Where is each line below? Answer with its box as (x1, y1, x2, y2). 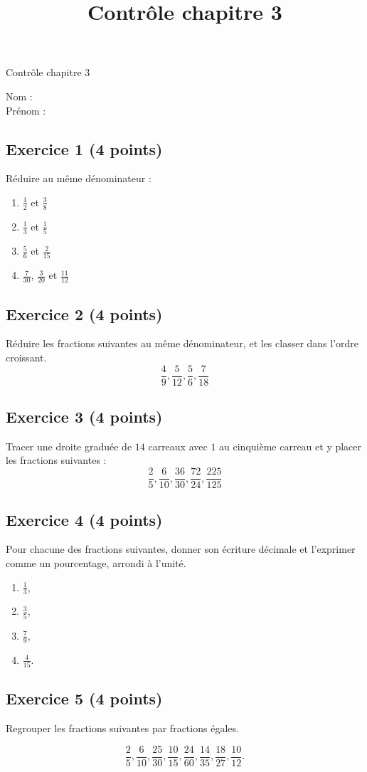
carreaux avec (148, 438, 208, 453)
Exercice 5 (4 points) (6, 687, 163, 709)
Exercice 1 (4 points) (6, 137, 163, 159)
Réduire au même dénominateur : (6, 171, 151, 186)
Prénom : (6, 102, 46, 117)
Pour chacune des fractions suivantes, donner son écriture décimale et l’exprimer (6, 541, 356, 556)
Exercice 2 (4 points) (6, 302, 163, 324)
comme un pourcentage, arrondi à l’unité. (6, 555, 186, 570)
